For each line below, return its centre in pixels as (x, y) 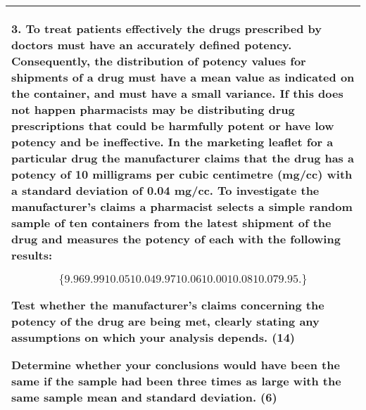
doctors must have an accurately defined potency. (152, 45)
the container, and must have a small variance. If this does (177, 93)
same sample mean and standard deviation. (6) (144, 397)
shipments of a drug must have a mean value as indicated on (183, 77)
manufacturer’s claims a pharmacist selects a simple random (182, 206)
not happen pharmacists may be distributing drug (153, 109)
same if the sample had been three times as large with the (176, 381)
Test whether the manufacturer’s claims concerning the (168, 305)
